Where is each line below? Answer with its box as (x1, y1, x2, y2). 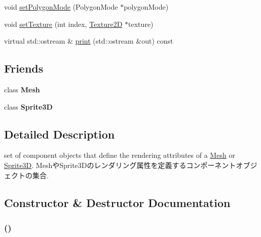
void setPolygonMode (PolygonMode (4, 2, 118, 12)
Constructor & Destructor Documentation (4, 194, 231, 210)
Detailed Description (4, 126, 115, 142)
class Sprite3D (4, 101, 53, 112)
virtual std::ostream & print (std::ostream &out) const (4, 36, 173, 46)
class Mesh (4, 84, 40, 94)
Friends (4, 60, 44, 76)
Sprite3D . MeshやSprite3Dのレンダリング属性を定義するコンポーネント (4, 159, 236, 170)
